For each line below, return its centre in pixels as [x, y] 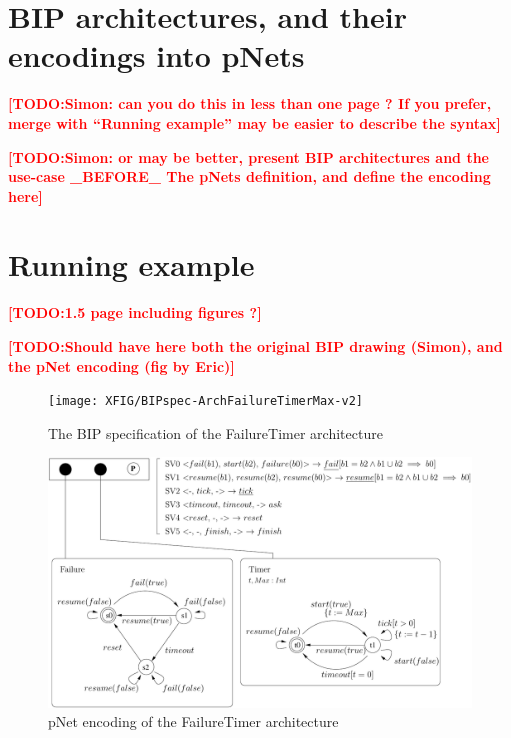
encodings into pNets [156, 55]
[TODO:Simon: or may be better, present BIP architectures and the [248, 156]
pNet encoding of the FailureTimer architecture [193, 721]
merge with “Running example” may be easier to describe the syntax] [254, 122]
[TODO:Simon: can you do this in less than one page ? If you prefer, [250, 103]
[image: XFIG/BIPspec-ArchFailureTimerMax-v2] [205, 401]
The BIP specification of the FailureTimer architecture [215, 432]
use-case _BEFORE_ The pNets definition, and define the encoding [249, 176]
